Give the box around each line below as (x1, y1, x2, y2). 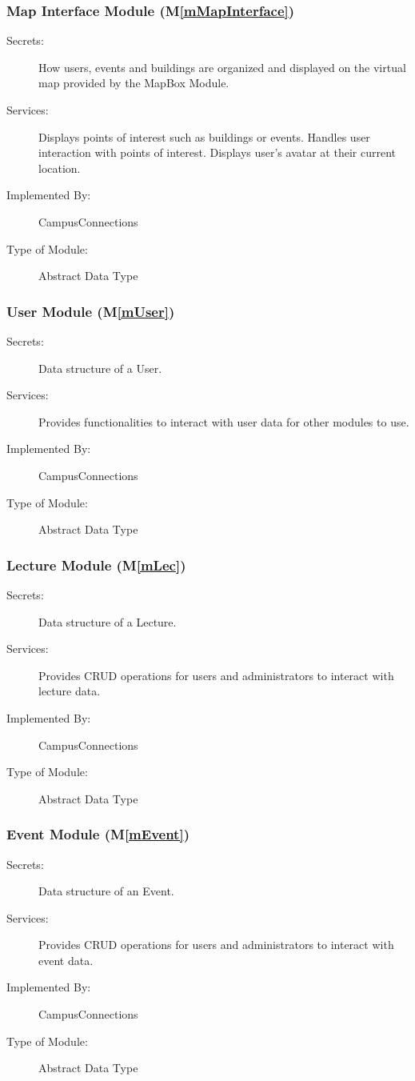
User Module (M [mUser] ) (6, 301, 175, 321)
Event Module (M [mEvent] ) (6, 824, 190, 844)
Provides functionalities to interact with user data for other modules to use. (38, 413, 409, 430)
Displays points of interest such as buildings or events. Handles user (38, 128, 370, 145)
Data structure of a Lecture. (38, 613, 177, 630)
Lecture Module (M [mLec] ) (6, 555, 186, 575)
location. (38, 159, 81, 176)
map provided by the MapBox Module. (38, 74, 229, 91)
